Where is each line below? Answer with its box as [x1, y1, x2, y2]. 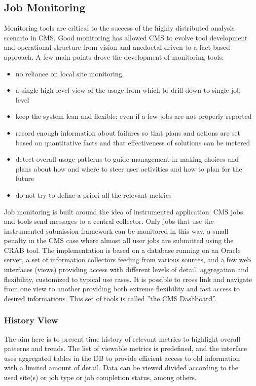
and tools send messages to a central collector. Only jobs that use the [4, 216, 214, 226]
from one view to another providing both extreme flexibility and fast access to [4, 283, 240, 294]
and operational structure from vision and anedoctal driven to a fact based [4, 42, 230, 52]
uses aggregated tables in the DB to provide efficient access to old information [4, 352, 240, 363]
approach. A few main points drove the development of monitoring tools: [4, 51, 224, 62]
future [15, 173, 34, 183]
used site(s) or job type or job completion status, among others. [4, 372, 197, 383]
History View [4, 314, 58, 326]
